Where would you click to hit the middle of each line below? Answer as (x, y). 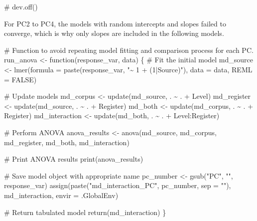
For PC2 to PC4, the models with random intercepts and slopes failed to (115, 23)
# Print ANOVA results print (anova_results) (74, 159)
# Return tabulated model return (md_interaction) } (85, 212)
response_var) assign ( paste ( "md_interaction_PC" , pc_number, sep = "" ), (118, 185)
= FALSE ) (20, 79)
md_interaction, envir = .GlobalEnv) (61, 195)
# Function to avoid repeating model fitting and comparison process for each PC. (129, 50)
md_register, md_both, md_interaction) (67, 142)
